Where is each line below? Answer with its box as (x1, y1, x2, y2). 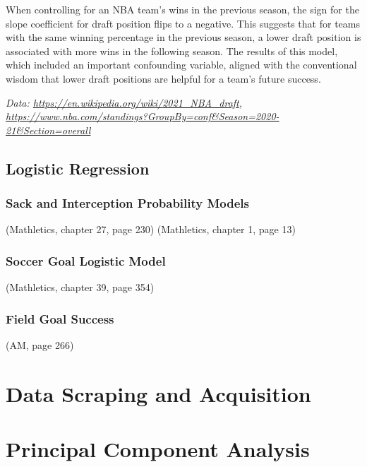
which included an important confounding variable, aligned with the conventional (6, 57, 357, 72)
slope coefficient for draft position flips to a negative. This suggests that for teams (6, 16, 360, 30)
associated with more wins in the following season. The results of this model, (6, 43, 338, 58)
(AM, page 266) (6, 337, 74, 352)
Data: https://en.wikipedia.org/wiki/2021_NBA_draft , (6, 95, 243, 110)
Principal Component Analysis (6, 435, 310, 463)
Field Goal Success (6, 309, 114, 327)
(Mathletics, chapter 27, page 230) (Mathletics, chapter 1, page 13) (6, 222, 296, 237)
